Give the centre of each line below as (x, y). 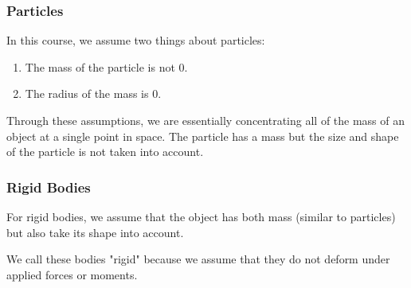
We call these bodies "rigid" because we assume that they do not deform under (198, 259)
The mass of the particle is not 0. (106, 66)
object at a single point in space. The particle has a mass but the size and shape (203, 136)
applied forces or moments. (72, 274)
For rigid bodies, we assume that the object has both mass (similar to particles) (201, 216)
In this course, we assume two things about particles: (136, 40)
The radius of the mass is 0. (93, 93)
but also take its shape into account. (95, 232)
